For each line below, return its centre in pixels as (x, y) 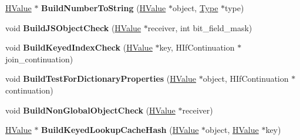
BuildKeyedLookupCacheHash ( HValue (120, 130)
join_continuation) (39, 59)
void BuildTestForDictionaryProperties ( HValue (101, 79)
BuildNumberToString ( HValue (104, 8)
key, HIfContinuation (197, 47)
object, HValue (232, 130)
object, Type (195, 8)
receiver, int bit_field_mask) (200, 27)
